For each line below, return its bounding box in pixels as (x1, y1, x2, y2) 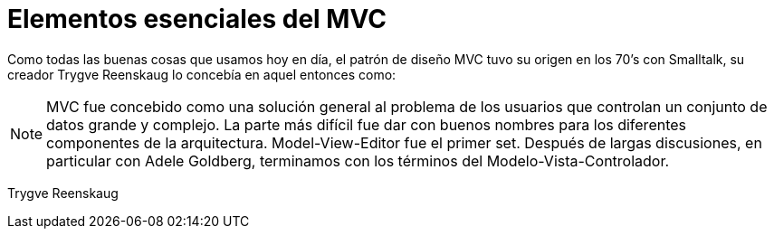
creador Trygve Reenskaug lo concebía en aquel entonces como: (7, 66, 397, 82)
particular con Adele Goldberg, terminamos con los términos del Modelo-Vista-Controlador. (46, 151, 670, 170)
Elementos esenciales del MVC (7, 4, 387, 34)
